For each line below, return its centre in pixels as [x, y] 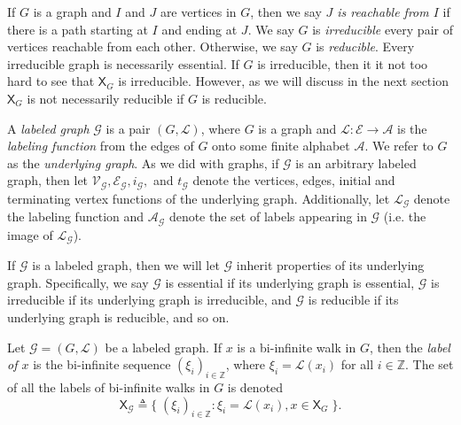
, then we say [286, 12]
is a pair [128, 128]
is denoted [255, 386]
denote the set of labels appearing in [268, 216]
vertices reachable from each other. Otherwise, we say [152, 46]
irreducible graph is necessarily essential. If [123, 63]
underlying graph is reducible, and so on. [118, 317]
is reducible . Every [365, 46]
